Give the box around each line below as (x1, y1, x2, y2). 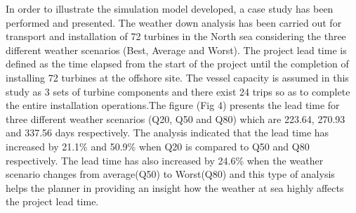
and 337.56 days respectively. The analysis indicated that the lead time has (6, 125, 329, 140)
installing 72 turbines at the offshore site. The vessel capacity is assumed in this (6, 70, 349, 84)
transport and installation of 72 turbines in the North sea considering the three (6, 29, 346, 44)
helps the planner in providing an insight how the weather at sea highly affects (6, 180, 344, 195)
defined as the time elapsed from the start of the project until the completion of (6, 56, 349, 71)
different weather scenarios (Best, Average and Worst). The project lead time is (6, 42, 347, 57)
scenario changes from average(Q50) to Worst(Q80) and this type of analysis (6, 167, 335, 181)
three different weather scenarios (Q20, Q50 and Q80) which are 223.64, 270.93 (6, 111, 345, 126)
